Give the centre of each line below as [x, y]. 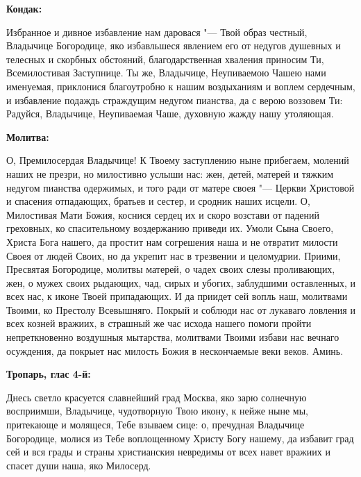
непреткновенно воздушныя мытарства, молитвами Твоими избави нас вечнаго [173, 337]
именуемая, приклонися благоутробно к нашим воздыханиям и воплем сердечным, [181, 86]
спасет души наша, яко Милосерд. [79, 465]
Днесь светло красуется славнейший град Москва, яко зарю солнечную [157, 397]
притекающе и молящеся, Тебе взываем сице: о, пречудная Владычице [156, 425]
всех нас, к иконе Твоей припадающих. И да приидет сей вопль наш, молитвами [177, 296]
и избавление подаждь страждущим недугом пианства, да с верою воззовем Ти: [175, 100]
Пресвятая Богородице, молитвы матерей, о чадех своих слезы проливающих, [171, 269]
